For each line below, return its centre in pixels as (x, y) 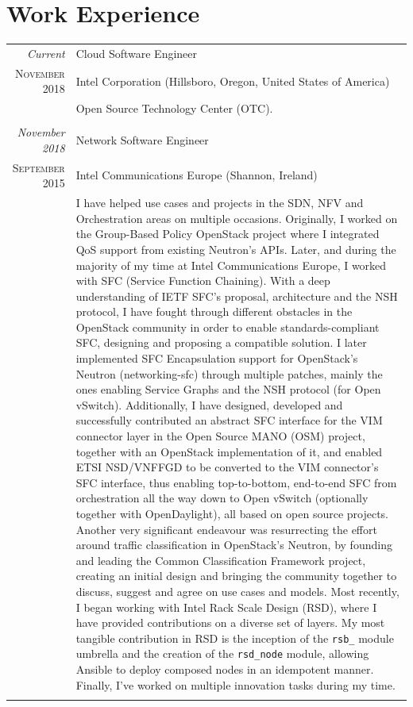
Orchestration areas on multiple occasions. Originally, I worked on (237, 218)
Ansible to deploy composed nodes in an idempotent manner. (225, 669)
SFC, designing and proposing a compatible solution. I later (221, 342)
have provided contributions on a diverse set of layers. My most (230, 622)
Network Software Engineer (142, 140)
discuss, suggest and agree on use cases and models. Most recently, (237, 591)
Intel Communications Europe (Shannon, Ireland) (197, 175)
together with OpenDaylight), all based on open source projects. (232, 513)
